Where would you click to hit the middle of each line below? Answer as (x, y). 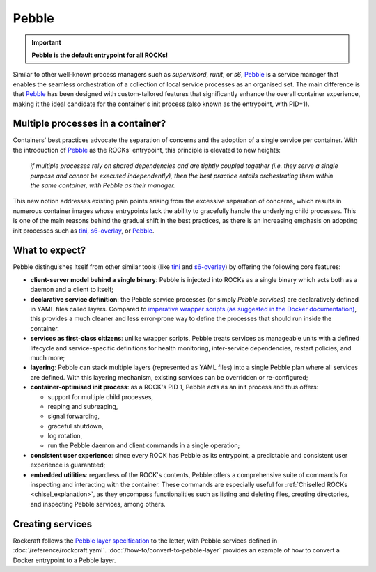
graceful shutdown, (76, 426)
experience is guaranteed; (68, 465)
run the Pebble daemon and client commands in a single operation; (144, 445)
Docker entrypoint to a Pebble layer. (64, 560)
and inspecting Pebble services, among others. (98, 504)
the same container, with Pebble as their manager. (103, 185)
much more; (48, 357)
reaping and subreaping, (83, 406)
